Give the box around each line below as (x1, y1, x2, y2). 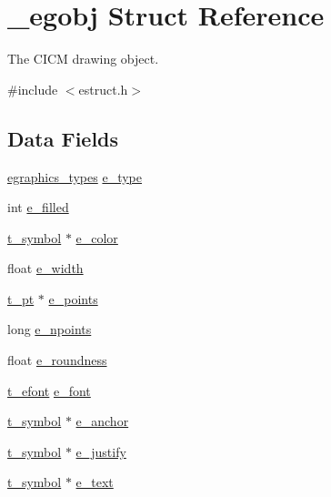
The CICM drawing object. (7, 49, 159, 68)
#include (7, 79, 58, 98)
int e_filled (7, 198, 69, 217)
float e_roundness (7, 350, 107, 370)
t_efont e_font (7, 380, 91, 400)
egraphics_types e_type (7, 167, 142, 186)
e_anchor (75, 411, 129, 431)
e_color (75, 228, 118, 247)
